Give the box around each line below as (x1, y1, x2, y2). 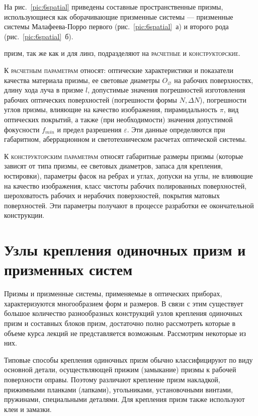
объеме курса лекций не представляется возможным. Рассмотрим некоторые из (4, 327, 246, 338)
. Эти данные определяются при (127, 124, 225, 134)
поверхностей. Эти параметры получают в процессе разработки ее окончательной (4, 200, 254, 210)
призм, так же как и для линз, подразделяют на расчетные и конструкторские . (4, 48, 240, 58)
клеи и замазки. (4, 403, 52, 414)
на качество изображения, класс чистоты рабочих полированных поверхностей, (4, 180, 247, 191)
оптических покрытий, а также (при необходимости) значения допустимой (4, 114, 233, 124)
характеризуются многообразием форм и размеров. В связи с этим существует (4, 298, 243, 308)
